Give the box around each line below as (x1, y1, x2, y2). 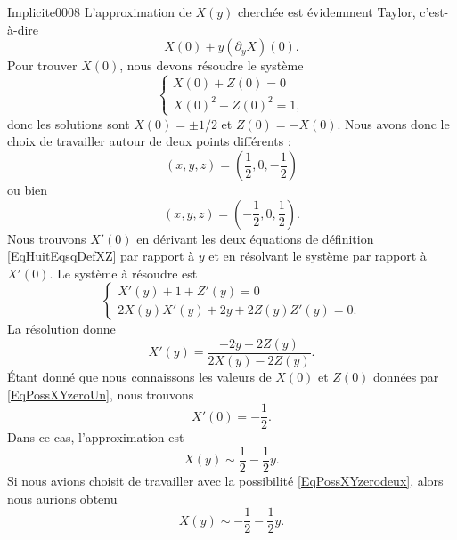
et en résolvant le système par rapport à (208, 246, 427, 265)
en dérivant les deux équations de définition (136, 229, 374, 247)
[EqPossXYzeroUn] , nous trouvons (7, 384, 194, 403)
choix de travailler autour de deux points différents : (7, 132, 291, 150)
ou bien (7, 181, 48, 199)
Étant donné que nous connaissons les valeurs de (7, 367, 272, 386)
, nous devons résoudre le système (119, 56, 304, 75)
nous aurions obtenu (7, 488, 118, 507)
